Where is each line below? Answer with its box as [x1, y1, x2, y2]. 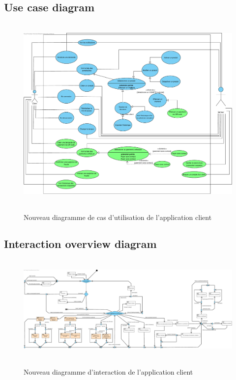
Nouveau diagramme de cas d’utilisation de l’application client [24, 212, 212, 222]
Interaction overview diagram [4, 236, 157, 251]
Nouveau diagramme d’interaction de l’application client [24, 367, 193, 377]
